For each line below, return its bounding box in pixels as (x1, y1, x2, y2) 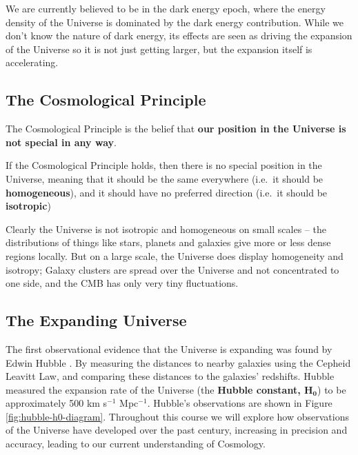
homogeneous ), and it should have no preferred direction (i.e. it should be (6, 185, 328, 199)
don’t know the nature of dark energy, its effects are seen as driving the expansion (6, 28, 352, 43)
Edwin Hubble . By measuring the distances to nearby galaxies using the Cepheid (6, 355, 351, 370)
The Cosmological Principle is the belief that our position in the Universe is (6, 121, 346, 136)
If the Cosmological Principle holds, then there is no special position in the (6, 158, 322, 172)
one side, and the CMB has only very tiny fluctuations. (6, 276, 239, 290)
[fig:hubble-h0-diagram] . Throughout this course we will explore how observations (6, 409, 349, 423)
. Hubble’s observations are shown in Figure (147, 396, 332, 410)
